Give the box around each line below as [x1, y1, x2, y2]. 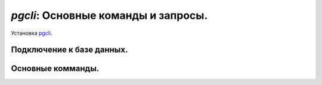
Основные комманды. [11, 64, 100, 74]
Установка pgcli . [11, 30, 53, 37]
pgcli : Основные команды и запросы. [11, 9, 208, 22]
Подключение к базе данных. [11, 45, 128, 55]
